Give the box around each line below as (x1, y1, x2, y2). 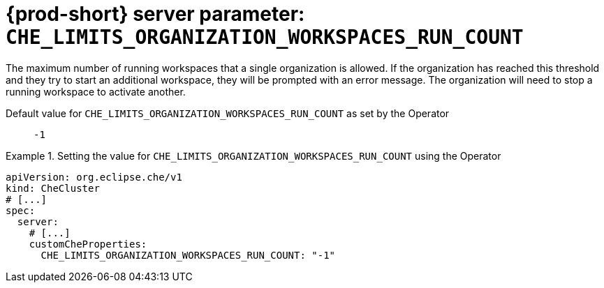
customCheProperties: (29, 238, 147, 250)
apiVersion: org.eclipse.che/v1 (6, 171, 182, 183)
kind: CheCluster (6, 182, 100, 194)
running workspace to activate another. (6, 85, 186, 98)
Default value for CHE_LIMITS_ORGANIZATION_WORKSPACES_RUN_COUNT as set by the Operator (6, 107, 450, 119)
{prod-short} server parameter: (6, 2, 305, 26)
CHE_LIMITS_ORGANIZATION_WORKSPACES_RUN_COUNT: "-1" (40, 249, 336, 261)
